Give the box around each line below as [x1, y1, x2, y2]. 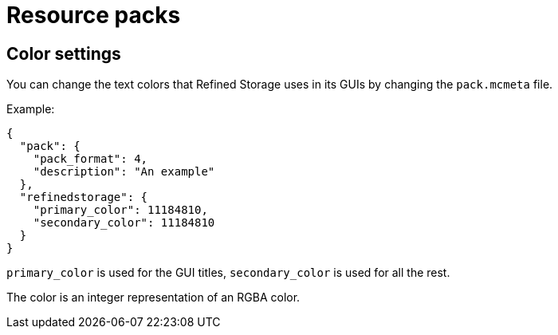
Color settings [6, 43, 121, 64]
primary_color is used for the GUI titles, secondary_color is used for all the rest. [6, 266, 450, 280]
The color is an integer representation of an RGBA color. [6, 290, 301, 305]
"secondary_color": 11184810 [33, 216, 215, 230]
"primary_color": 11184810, [33, 203, 208, 217]
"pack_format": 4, [33, 152, 148, 166]
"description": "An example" [33, 165, 215, 179]
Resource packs [6, 2, 181, 29]
